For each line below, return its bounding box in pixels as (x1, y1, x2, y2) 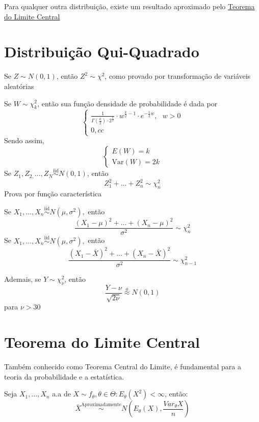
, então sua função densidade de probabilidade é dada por (37, 98, 218, 108)
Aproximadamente (81, 402, 121, 407)
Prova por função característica (4, 188, 101, 199)
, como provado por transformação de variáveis (105, 71, 251, 81)
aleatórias (4, 80, 34, 91)
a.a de (52, 388, 71, 399)
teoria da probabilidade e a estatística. (4, 371, 124, 382)
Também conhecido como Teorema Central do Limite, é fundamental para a (4, 361, 241, 372)
